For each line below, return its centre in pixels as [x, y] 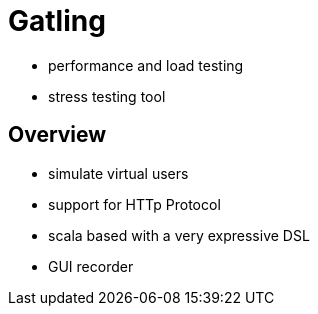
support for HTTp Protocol [134, 204]
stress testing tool [107, 96]
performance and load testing [146, 65]
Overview [57, 135]
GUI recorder [91, 266]
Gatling [57, 21]
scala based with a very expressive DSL [179, 235]
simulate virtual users [118, 173]
